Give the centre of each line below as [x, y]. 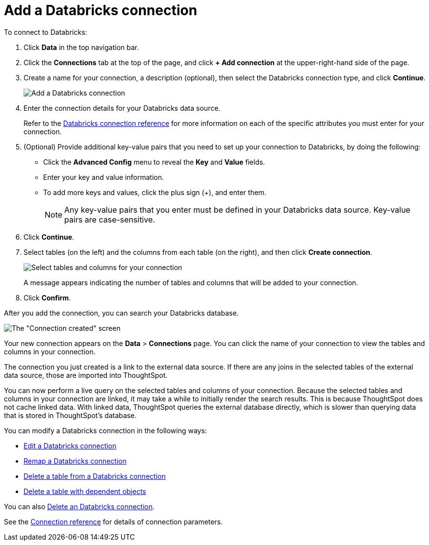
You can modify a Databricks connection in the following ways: [105, 430]
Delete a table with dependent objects [85, 491]
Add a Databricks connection [101, 10]
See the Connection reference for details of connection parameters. [114, 521]
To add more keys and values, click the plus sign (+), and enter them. [155, 192]
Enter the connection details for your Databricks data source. [122, 108]
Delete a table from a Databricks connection [95, 476]
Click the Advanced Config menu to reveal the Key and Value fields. [154, 162]
